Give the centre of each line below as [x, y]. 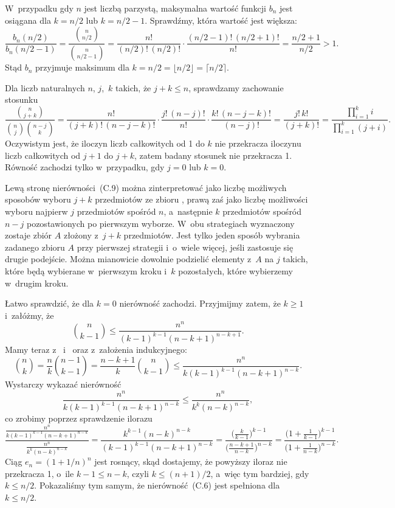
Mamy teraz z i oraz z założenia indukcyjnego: [96, 349]
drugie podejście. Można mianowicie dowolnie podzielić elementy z [128, 259]
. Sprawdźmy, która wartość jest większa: [221, 20]
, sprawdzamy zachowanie [236, 87]
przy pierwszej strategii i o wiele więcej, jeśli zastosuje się [185, 247]
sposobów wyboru [38, 199]
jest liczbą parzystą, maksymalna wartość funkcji [175, 8]
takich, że [133, 87]
